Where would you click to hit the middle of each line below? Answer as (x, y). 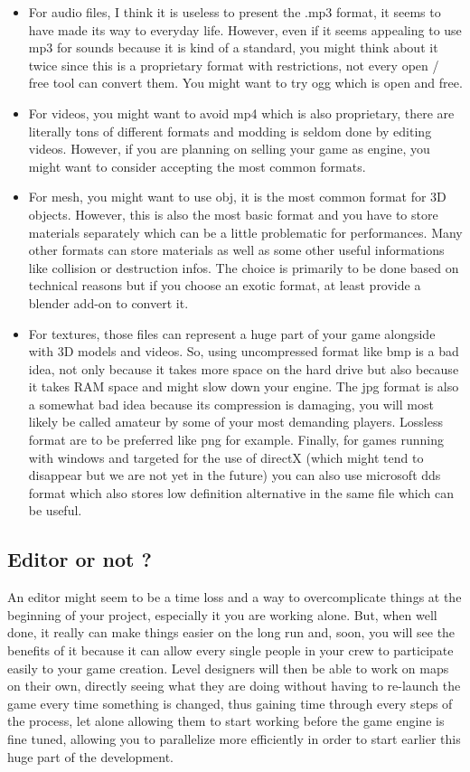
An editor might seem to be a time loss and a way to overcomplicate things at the (235, 597)
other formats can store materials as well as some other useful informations (236, 250)
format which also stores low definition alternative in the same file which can (241, 492)
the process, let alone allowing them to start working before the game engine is (226, 721)
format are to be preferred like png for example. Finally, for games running (236, 440)
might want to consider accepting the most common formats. (197, 166)
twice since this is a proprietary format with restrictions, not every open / (234, 65)
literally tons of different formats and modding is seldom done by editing (230, 131)
